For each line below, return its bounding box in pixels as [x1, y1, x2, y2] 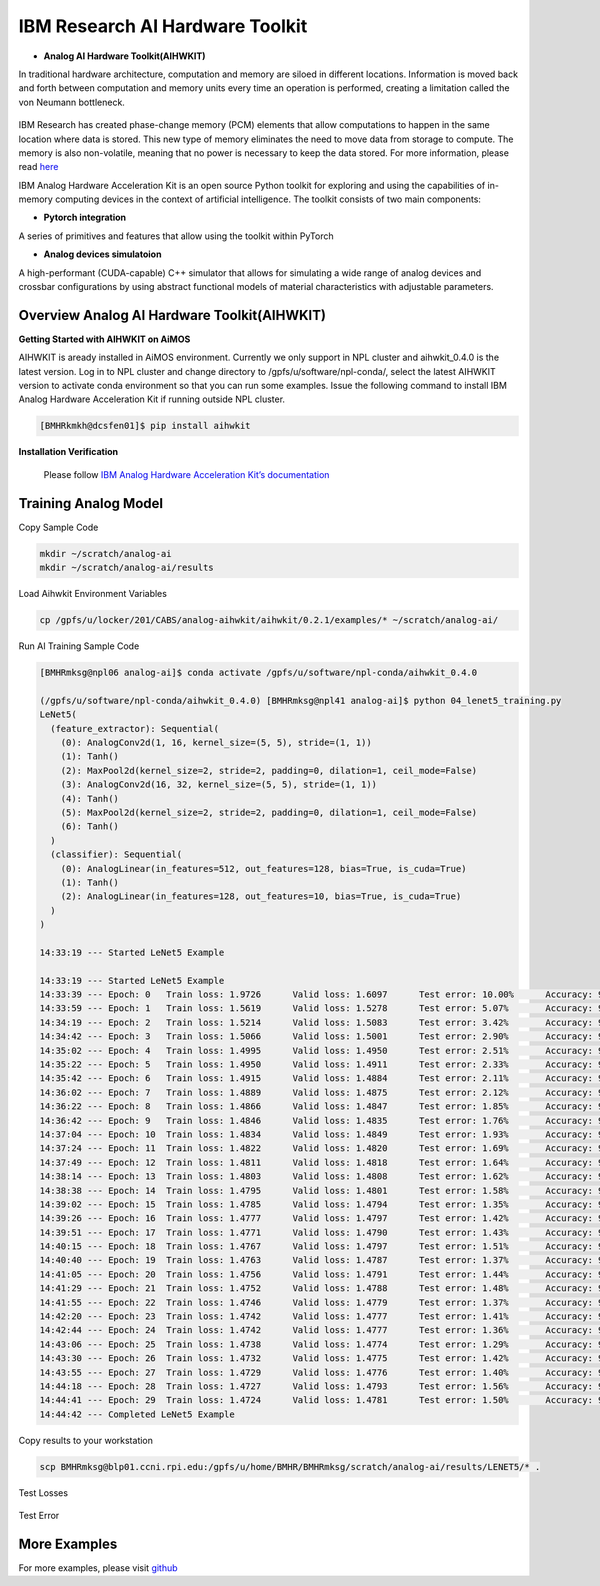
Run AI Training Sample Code [18, 640, 140, 652]
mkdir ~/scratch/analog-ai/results [39, 562, 214, 574]
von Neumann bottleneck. [18, 96, 125, 108]
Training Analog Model [18, 495, 164, 512]
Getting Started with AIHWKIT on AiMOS [18, 333, 191, 345]
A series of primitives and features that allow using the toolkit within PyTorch [18, 230, 334, 242]
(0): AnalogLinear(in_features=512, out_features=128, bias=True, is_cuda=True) [60, 863, 467, 874]
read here [18, 161, 59, 173]
